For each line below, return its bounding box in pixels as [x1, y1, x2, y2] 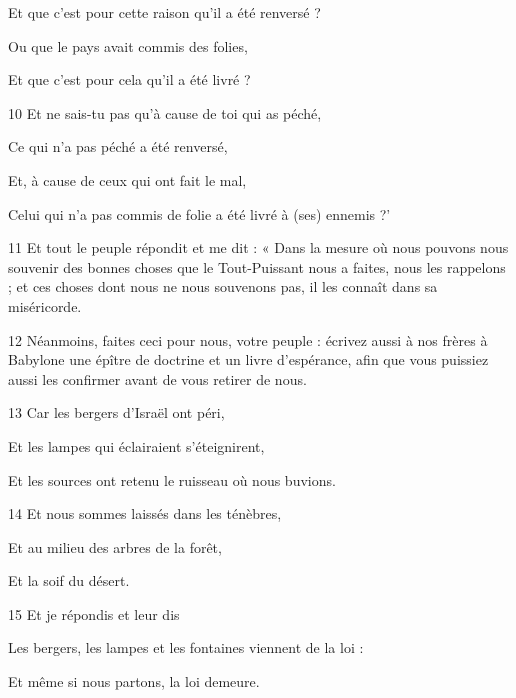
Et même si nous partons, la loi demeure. [8, 671, 260, 692]
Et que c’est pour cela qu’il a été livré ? [8, 69, 251, 90]
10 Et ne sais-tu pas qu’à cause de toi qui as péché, [8, 102, 322, 123]
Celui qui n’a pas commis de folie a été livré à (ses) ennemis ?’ [8, 203, 391, 224]
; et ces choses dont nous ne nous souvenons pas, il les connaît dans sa [8, 276, 438, 297]
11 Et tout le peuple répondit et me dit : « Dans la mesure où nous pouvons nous [8, 237, 509, 258]
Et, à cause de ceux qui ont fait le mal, [8, 169, 247, 190]
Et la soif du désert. [8, 570, 130, 591]
